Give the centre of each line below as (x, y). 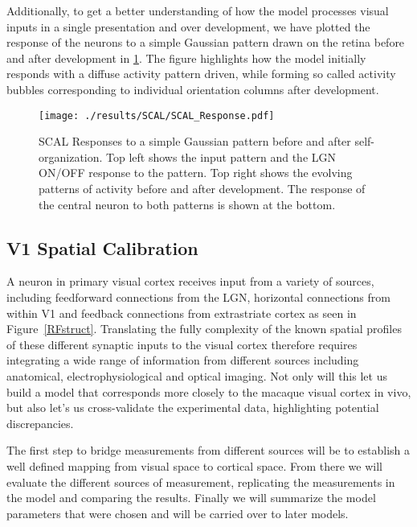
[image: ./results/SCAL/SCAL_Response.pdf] (157, 115)
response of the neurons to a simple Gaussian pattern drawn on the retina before (206, 42)
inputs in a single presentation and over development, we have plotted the (188, 26)
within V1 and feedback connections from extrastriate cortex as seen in (182, 313)
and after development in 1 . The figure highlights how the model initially (186, 58)
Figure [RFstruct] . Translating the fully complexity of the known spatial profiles (204, 329)
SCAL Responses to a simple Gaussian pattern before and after (195, 141)
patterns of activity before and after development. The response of (202, 188)
